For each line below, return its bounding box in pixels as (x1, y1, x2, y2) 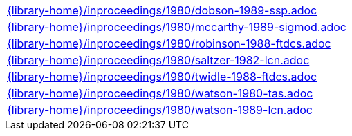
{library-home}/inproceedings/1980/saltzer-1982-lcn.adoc (7, 53, 310, 67)
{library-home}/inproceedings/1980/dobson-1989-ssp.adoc (7, 3, 317, 17)
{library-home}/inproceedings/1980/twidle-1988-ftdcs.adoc (7, 70, 317, 84)
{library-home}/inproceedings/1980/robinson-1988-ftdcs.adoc (7, 37, 331, 50)
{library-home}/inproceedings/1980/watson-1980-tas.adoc (7, 86, 313, 100)
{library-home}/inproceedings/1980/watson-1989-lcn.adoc (7, 103, 313, 117)
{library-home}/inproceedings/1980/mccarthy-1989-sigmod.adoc (7, 20, 346, 34)
